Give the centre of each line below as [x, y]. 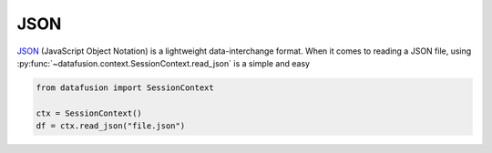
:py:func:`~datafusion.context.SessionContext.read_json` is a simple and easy [163, 63]
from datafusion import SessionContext [125, 87]
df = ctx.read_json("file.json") [111, 126]
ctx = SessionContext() [89, 113]
